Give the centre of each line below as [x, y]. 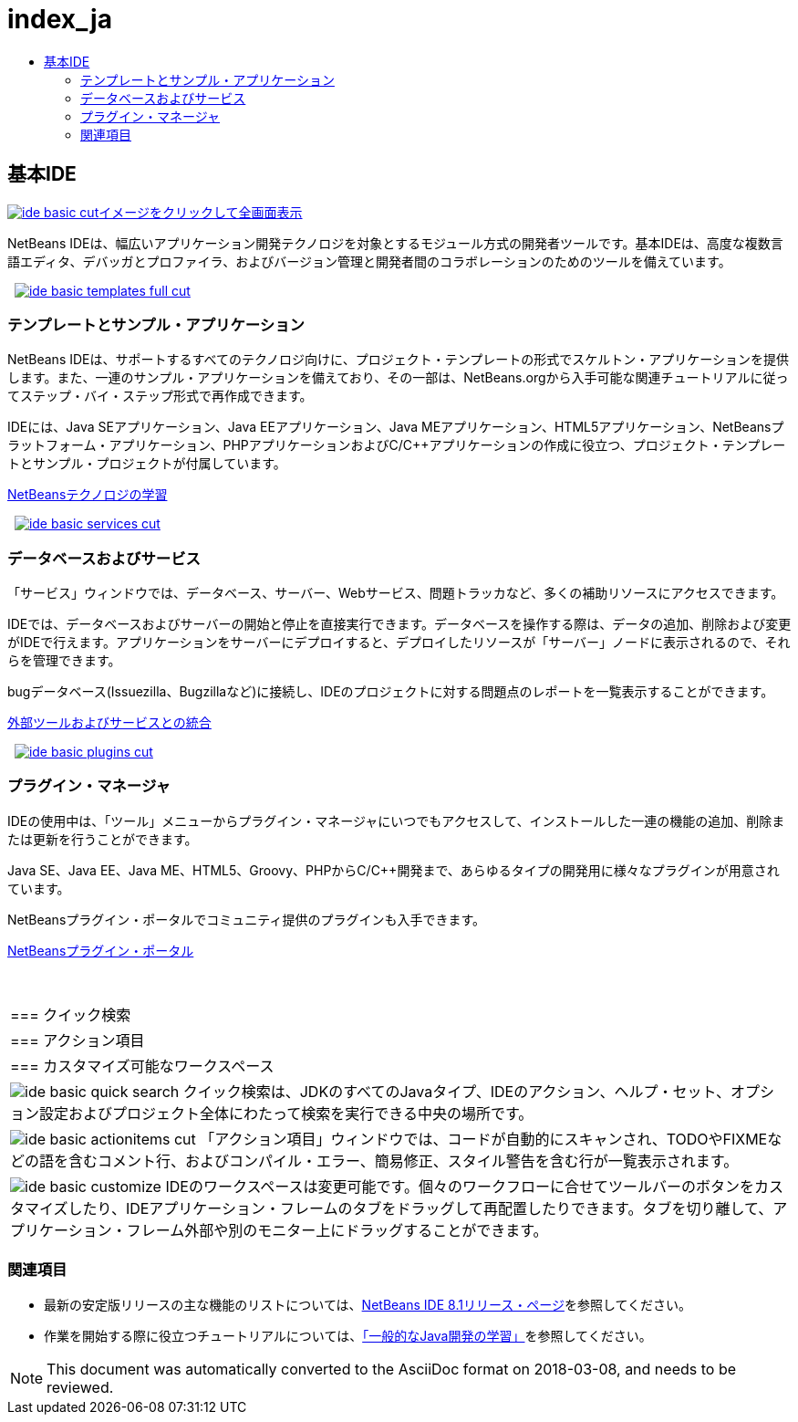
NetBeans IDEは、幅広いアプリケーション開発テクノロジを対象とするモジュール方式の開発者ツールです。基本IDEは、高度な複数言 [395, 243]
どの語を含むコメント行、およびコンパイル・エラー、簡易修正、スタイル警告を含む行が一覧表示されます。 [374, 1161]
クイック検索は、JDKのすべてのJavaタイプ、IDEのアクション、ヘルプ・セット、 [457, 1091]
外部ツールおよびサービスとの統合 [109, 723]
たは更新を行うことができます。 [103, 839]
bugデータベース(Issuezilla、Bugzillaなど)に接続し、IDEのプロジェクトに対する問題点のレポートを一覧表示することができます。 [391, 692]
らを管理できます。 [64, 661]
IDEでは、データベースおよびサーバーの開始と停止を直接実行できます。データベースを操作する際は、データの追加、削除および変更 [399, 624]
